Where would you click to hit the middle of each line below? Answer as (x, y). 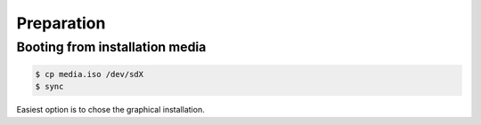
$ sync (49, 87)
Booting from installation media (111, 47)
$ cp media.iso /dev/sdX (90, 74)
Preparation (61, 23)
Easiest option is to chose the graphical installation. (110, 110)
